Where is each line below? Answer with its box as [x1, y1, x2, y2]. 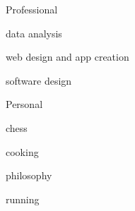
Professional [6, 2, 58, 16]
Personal [6, 97, 43, 111]
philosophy [6, 168, 52, 183]
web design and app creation [6, 49, 129, 64]
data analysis [6, 25, 62, 40]
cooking [6, 144, 39, 159]
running [6, 191, 40, 206]
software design [6, 73, 72, 88]
